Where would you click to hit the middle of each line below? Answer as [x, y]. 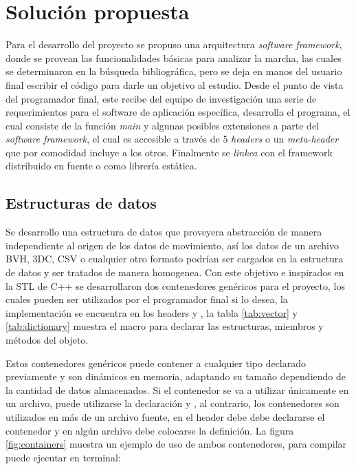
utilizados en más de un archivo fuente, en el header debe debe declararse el [165, 416]
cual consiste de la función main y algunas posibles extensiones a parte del [163, 125]
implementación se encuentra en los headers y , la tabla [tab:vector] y [152, 312]
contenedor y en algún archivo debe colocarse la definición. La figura [150, 430]
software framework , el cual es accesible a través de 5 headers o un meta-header [172, 139]
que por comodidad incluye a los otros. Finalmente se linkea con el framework [169, 152]
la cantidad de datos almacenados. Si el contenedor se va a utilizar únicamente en [177, 389]
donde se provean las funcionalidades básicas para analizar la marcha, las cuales [174, 58]
